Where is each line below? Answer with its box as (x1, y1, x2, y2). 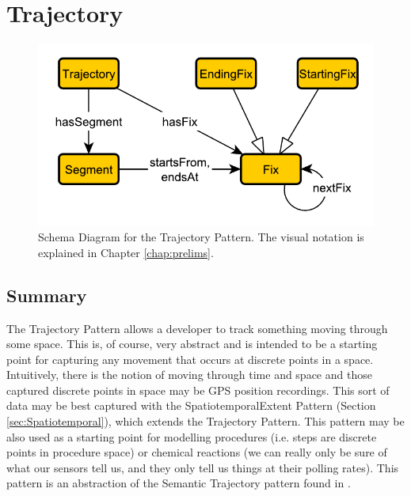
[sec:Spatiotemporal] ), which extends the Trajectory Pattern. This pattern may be (6, 413, 405, 430)
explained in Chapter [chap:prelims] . (38, 244, 214, 260)
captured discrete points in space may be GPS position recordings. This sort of (6, 381, 390, 398)
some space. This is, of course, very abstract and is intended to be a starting (6, 335, 378, 352)
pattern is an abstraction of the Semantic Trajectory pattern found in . (6, 475, 351, 491)
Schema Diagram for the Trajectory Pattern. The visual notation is (38, 229, 364, 245)
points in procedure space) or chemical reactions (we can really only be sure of (6, 444, 387, 460)
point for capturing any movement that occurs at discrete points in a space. (6, 350, 374, 367)
